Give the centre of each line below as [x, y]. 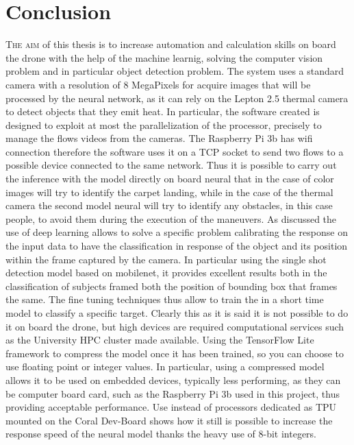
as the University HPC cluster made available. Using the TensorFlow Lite [160, 340]
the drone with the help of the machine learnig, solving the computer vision [164, 57]
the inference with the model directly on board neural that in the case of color [170, 179]
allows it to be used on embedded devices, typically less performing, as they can [173, 380]
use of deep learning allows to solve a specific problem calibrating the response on [177, 232]
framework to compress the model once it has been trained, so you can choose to [175, 353]
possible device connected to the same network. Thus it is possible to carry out [171, 165]
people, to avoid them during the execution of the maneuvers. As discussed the [171, 218]
